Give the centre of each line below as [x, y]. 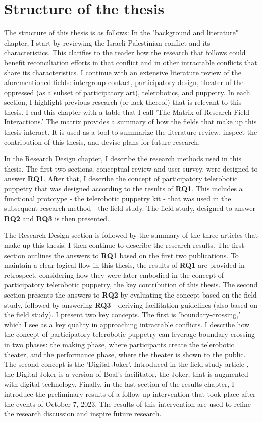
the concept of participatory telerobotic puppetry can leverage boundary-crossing [130, 334]
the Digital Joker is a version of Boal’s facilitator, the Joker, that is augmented [126, 374]
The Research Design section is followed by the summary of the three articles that [131, 235]
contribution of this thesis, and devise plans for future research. [102, 141]
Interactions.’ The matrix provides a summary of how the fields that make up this [130, 122]
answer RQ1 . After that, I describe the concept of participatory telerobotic [121, 178]
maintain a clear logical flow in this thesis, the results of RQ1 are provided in [124, 265]
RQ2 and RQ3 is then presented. [57, 218]
